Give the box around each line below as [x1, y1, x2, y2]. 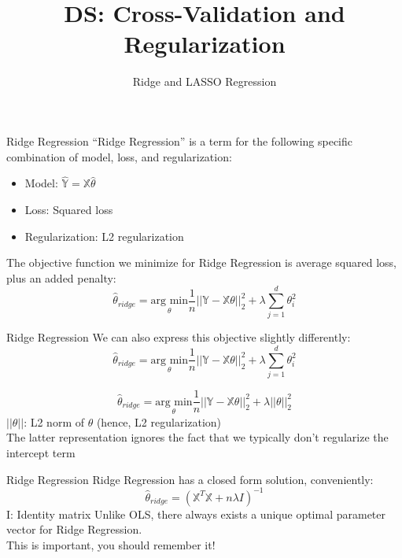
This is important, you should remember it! [6, 536, 216, 552]
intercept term [6, 445, 76, 460]
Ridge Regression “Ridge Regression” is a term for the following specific [6, 132, 353, 149]
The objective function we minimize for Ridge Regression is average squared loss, [6, 254, 397, 271]
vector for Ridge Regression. [6, 521, 142, 538]
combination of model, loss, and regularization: [6, 148, 232, 164]
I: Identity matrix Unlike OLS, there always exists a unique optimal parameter [6, 505, 386, 522]
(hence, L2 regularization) [96, 413, 222, 430]
